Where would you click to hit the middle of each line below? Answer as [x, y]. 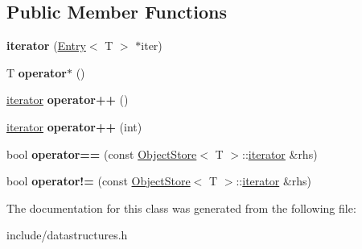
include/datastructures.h [67, 235]
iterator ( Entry [46, 46]
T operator [37, 72]
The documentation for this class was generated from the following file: [181, 207]
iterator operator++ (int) [74, 126]
